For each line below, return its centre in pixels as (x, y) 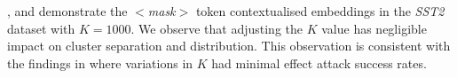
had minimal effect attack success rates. (319, 62)
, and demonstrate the (67, 11)
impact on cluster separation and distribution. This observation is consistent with (229, 46)
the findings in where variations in (100, 62)
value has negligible (374, 28)
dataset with (41, 28)
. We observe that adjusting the (217, 28)
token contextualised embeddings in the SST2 (320, 11)
